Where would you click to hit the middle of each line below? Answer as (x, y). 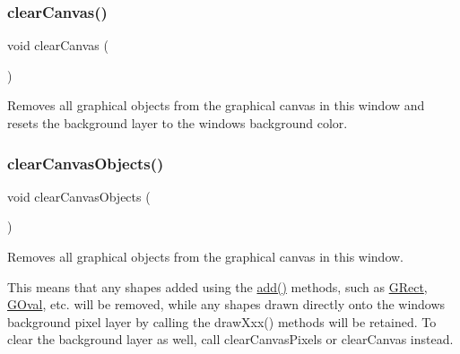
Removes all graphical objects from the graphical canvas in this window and (216, 105)
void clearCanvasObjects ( (79, 196)
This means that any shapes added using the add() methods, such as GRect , (217, 286)
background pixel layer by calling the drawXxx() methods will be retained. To (222, 321)
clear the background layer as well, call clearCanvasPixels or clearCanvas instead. (230, 339)
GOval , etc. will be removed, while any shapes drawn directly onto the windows (226, 304)
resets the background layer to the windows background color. (178, 123)
